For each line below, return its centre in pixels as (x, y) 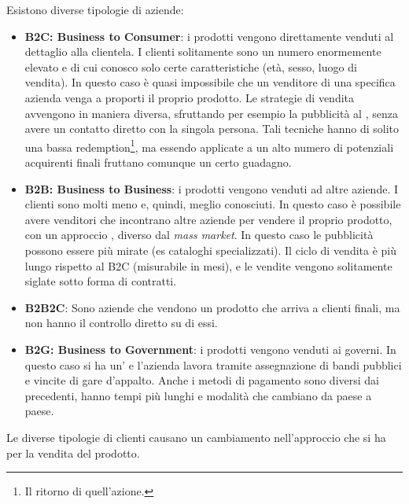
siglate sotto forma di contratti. (101, 281)
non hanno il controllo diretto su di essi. (121, 323)
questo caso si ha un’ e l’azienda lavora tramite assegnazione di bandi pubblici (213, 364)
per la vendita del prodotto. (73, 452)
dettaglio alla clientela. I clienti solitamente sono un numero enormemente (203, 52)
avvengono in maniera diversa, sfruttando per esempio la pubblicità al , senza (211, 113)
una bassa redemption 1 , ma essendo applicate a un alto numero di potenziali (209, 145)
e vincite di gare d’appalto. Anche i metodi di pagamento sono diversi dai (202, 380)
